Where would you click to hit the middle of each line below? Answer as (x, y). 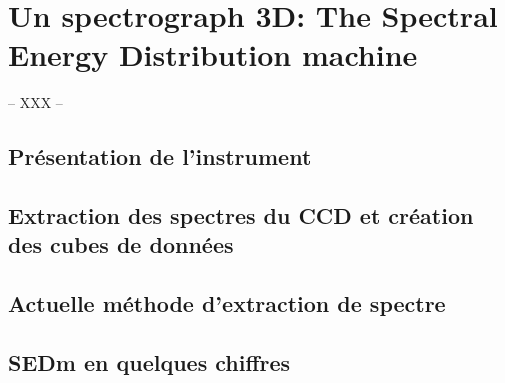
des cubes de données (121, 244)
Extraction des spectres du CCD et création (241, 215)
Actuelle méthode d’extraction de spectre (227, 303)
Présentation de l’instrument (160, 156)
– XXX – (35, 102)
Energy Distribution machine (213, 54)
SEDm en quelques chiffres (149, 362)
